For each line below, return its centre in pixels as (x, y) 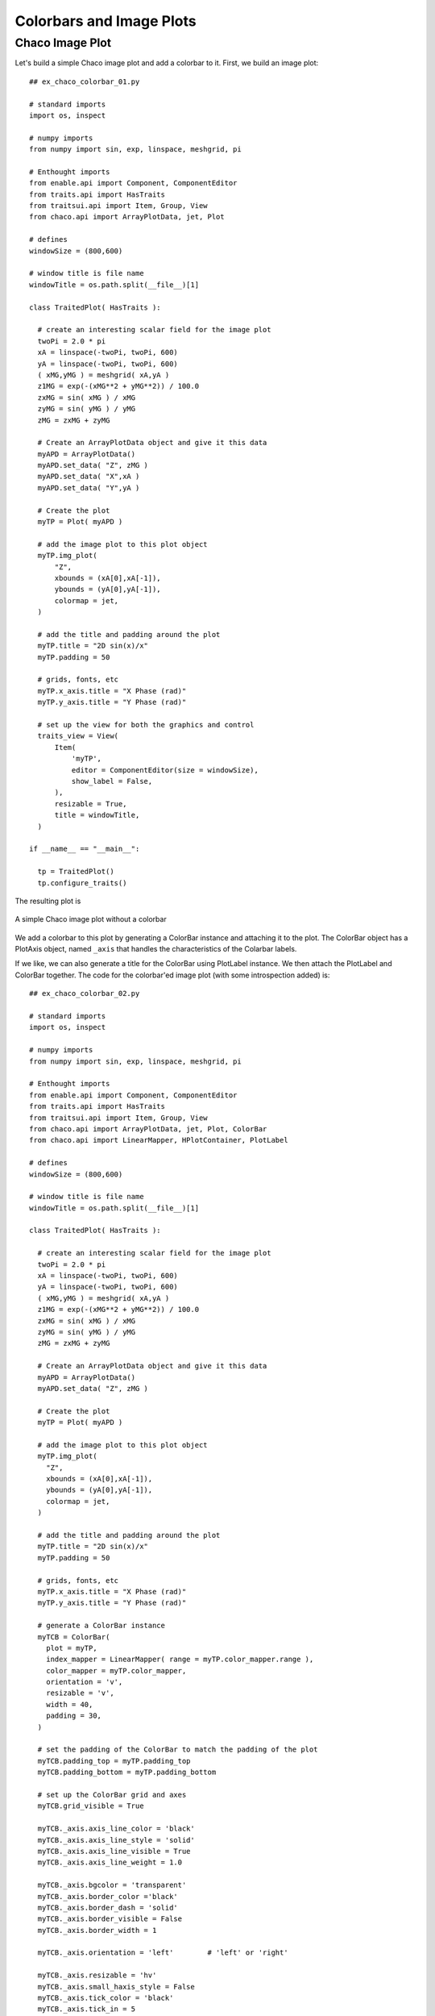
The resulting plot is (48, 901)
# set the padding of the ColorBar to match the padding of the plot (178, 1749)
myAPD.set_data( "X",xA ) (89, 477)
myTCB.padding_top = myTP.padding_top (114, 1761)
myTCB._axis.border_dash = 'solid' (108, 1908)
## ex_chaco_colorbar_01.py (85, 81)
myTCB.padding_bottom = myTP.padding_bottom (127, 1772)
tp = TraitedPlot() (76, 872)
